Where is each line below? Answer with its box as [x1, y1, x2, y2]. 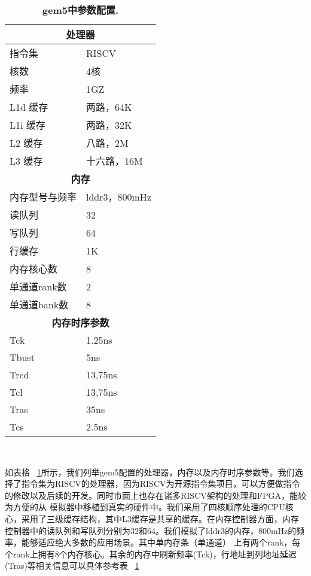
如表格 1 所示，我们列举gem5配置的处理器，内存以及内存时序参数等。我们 [5, 465, 295, 478]
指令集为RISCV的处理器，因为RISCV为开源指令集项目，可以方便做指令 [21, 477, 300, 490]
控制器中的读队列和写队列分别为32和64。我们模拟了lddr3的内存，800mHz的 [5, 524, 297, 536]
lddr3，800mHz [86, 190, 151, 204]
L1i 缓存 [10, 118, 45, 132]
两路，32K [86, 118, 132, 132]
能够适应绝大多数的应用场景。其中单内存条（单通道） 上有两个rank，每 [21, 536, 301, 548]
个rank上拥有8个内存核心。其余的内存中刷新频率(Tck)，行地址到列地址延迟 [5, 547, 297, 560]
